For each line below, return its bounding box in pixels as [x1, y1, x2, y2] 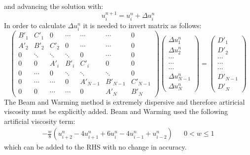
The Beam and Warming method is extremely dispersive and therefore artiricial [4, 96, 245, 107]
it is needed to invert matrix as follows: [83, 20, 202, 30]
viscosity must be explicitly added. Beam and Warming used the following [4, 106, 228, 116]
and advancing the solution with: [4, 1, 104, 11]
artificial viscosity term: [4, 116, 75, 126]
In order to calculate [4, 20, 66, 30]
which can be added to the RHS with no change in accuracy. [4, 142, 187, 152]
